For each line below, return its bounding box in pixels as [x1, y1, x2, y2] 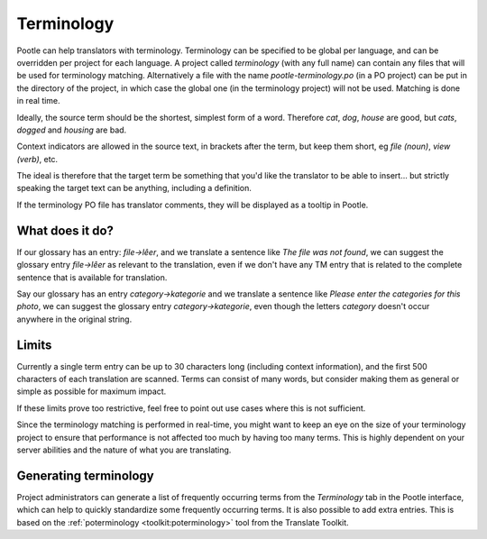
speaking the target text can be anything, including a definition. [16, 183, 252, 194]
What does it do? [16, 223, 115, 238]
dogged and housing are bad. [16, 124, 127, 135]
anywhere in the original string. [16, 314, 133, 324]
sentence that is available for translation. [16, 271, 168, 283]
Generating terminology [16, 468, 154, 483]
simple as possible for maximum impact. [16, 386, 167, 397]
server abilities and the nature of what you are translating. [16, 444, 232, 455]
